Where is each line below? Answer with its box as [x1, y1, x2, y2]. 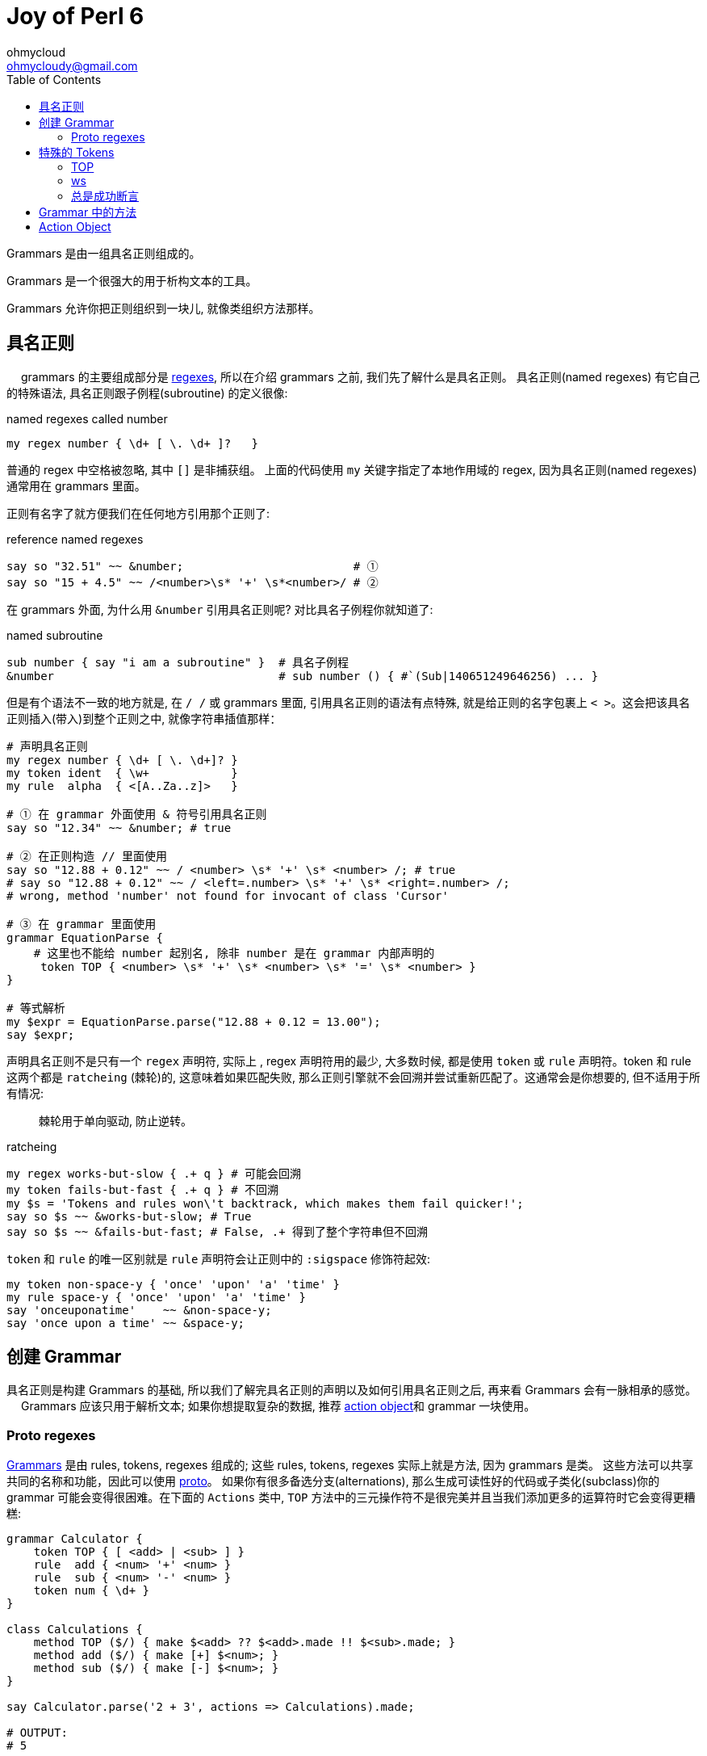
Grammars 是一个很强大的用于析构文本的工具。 [6, 273, 257, 288]
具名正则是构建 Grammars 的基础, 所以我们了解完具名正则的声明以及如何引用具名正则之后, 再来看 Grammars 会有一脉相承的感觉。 [6, 1383, 697, 1397]
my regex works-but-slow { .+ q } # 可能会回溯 [6, 1166, 302, 1180]
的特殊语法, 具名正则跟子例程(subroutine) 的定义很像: [6, 385, 288, 400]
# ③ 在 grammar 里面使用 [6, 917, 157, 931]
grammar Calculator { [6, 1532, 143, 1546]
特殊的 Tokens [39, 145, 115, 159]
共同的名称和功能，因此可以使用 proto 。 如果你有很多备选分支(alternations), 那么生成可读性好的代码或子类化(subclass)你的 [6, 1474, 660, 1489]
